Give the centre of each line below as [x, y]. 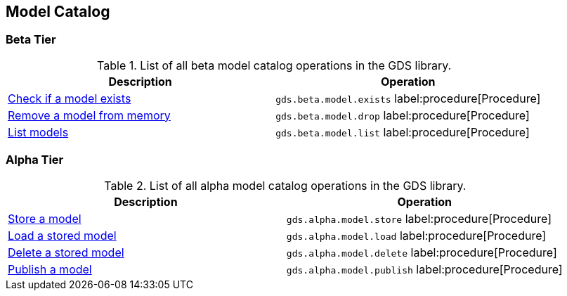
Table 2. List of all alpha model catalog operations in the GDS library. [285, 185]
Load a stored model [62, 235]
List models [38, 132]
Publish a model [50, 269]
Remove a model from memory [89, 115]
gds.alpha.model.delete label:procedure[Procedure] [422, 252]
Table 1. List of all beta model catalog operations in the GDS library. [274, 65]
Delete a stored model [66, 252]
